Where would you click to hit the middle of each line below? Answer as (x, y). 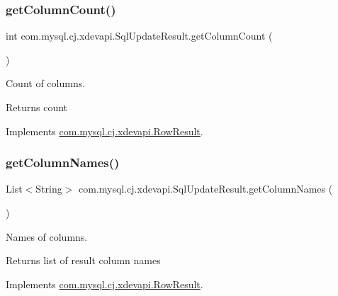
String (49, 189)
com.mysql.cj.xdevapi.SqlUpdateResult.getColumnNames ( (205, 189)
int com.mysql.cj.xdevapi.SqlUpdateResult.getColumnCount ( (139, 36)
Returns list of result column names (83, 260)
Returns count (37, 107)
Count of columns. (46, 83)
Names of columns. (47, 236)
